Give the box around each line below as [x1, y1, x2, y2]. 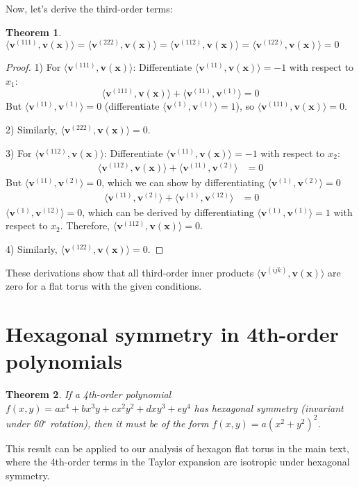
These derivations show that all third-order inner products [6, 265, 254, 279]
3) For [6, 145, 32, 160]
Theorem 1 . [6, 24, 62, 39]
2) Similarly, [6, 122, 58, 136]
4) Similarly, [6, 242, 58, 256]
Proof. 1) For [6, 60, 61, 74]
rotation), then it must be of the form [50, 415, 209, 430]
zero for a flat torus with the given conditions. [6, 279, 202, 293]
